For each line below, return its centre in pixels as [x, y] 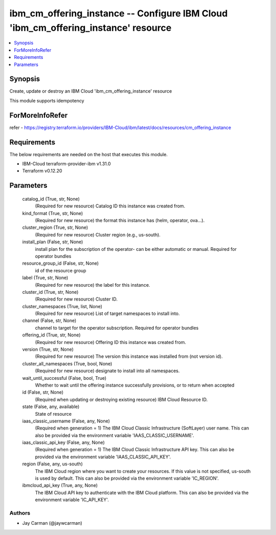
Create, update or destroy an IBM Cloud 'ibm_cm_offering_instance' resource [91, 91]
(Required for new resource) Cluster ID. [76, 299]
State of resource [53, 414]
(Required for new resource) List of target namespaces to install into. [107, 314]
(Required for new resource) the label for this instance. [93, 285]
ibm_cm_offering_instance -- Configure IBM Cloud [119, 13]
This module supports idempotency [47, 100]
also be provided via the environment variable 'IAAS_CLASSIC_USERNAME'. [114, 435]
